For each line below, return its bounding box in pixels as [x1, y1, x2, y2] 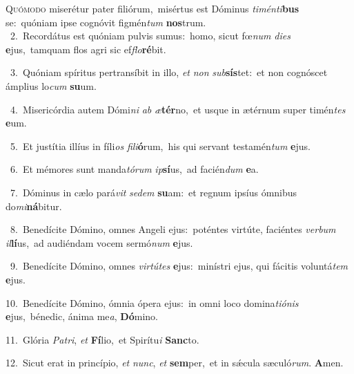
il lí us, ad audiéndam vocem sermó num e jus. [6, 235, 193, 250]
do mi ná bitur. [6, 198, 62, 213]
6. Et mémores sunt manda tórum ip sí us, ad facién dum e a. [10, 162, 259, 176]
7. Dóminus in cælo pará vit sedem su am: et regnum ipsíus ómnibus [10, 185, 297, 199]
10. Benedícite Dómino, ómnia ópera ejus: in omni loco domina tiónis [6, 295, 299, 310]
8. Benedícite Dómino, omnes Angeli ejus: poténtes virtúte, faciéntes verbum [10, 222, 336, 236]
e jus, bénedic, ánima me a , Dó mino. [6, 309, 158, 324]
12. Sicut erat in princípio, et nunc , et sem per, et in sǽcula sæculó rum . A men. [6, 355, 344, 370]
